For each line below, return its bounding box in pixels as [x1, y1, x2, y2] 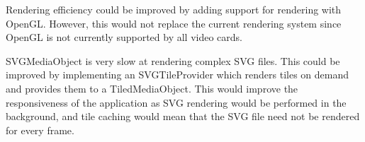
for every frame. [6, 122, 74, 137]
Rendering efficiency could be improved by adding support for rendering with [6, 2, 342, 16]
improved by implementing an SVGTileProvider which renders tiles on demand [6, 67, 349, 82]
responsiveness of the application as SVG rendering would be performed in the [6, 95, 347, 110]
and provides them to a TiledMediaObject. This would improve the [6, 81, 298, 95]
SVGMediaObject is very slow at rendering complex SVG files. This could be [6, 53, 340, 68]
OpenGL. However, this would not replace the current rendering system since [6, 16, 342, 30]
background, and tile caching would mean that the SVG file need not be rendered [6, 109, 360, 124]
